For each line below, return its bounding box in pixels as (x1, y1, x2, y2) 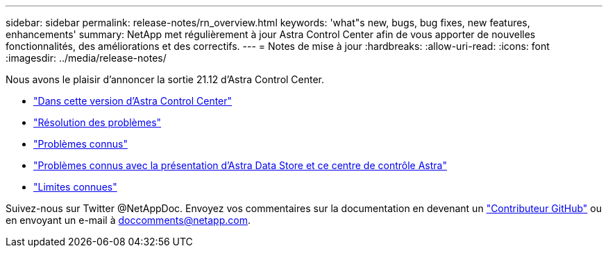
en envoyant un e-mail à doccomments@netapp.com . (6, 214, 251, 226)
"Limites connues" (33, 181, 117, 193)
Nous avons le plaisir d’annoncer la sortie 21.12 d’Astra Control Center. (6, 73, 325, 85)
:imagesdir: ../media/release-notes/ (6, 52, 167, 64)
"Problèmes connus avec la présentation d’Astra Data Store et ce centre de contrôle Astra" (33, 159, 447, 171)
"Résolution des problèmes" (33, 116, 162, 128)
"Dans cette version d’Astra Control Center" (33, 95, 233, 107)
